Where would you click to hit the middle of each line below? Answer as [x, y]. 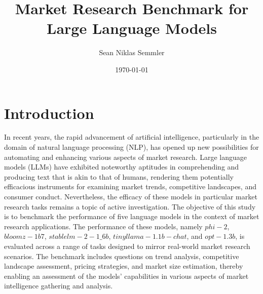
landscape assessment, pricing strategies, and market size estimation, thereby [124, 266]
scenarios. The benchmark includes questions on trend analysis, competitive [122, 256]
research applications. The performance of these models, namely [103, 226]
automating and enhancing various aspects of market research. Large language [126, 157]
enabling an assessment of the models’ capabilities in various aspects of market [126, 276]
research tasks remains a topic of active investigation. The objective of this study [130, 206]
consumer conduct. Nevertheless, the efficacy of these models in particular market [131, 196]
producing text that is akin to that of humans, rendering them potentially [119, 176]
